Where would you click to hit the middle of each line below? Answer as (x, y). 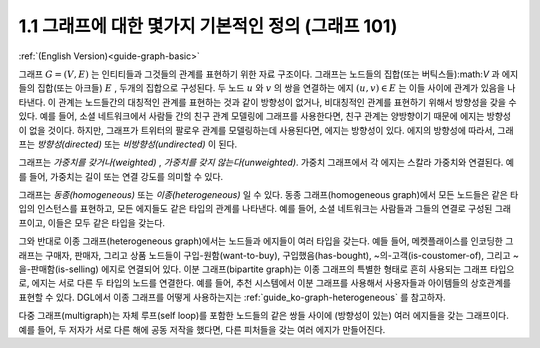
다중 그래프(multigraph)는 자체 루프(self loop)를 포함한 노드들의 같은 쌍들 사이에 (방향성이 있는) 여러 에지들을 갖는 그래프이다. (264, 316)
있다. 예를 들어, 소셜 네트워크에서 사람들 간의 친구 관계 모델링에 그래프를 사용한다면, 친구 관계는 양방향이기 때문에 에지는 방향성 (265, 116)
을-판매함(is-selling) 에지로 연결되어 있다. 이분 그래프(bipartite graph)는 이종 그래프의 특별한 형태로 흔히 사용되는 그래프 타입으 (266, 269)
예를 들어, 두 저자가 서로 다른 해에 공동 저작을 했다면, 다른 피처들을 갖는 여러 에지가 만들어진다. (202, 329)
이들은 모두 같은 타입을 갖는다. (106, 222)
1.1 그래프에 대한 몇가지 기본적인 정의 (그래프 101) (208, 26)
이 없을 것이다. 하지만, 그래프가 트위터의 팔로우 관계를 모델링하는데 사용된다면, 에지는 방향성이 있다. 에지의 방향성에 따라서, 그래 (266, 130)
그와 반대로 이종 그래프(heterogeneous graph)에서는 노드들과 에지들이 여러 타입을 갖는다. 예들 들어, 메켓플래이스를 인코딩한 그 (266, 241)
